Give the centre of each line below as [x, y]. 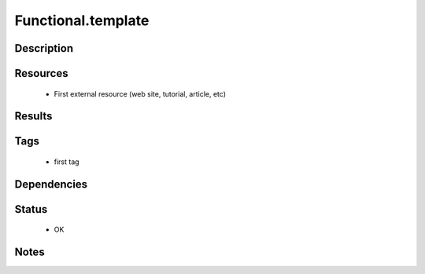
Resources [41, 73]
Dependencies [51, 184]
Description [44, 48]
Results [33, 117]
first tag [67, 162]
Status [31, 209]
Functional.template [82, 20]
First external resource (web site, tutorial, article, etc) [140, 93]
